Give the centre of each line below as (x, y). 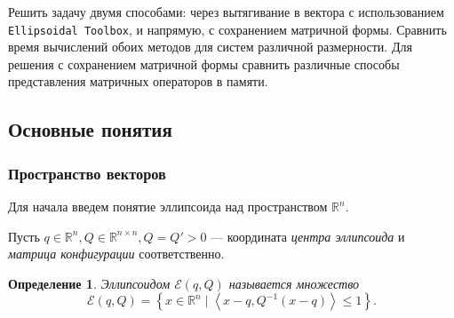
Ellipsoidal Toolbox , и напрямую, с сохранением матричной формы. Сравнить (227, 29)
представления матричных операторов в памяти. (138, 81)
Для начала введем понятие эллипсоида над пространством (168, 207)
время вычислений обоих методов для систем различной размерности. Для (210, 47)
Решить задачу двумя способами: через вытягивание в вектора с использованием (226, 12)
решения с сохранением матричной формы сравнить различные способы (204, 64)
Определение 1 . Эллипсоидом (89, 283)
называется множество (294, 283)
